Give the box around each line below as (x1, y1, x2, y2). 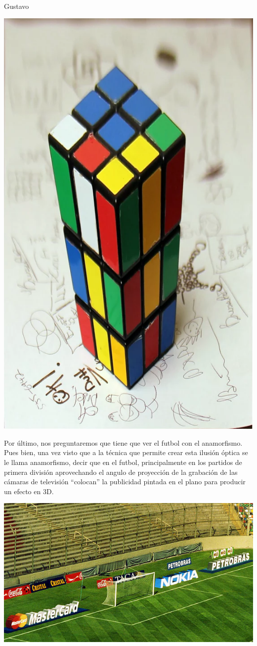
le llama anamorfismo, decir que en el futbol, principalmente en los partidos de (4, 457, 242, 467)
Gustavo (4, 1, 29, 11)
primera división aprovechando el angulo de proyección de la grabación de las (4, 466, 238, 477)
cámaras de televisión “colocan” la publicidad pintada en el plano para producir (4, 476, 246, 487)
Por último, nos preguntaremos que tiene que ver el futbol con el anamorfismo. (4, 437, 243, 448)
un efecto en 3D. (4, 486, 54, 496)
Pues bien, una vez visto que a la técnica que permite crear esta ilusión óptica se (4, 447, 248, 458)
